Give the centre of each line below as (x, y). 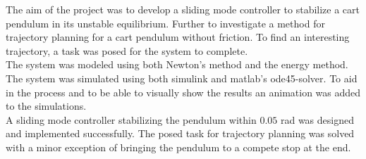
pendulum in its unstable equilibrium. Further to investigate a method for (165, 23)
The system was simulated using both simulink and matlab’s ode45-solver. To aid (182, 78)
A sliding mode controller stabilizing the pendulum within (131, 119)
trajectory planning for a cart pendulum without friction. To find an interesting (178, 37)
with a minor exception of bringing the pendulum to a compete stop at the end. (178, 147)
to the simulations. (46, 106)
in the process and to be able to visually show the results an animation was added (183, 92)
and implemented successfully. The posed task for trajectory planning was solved (180, 133)
